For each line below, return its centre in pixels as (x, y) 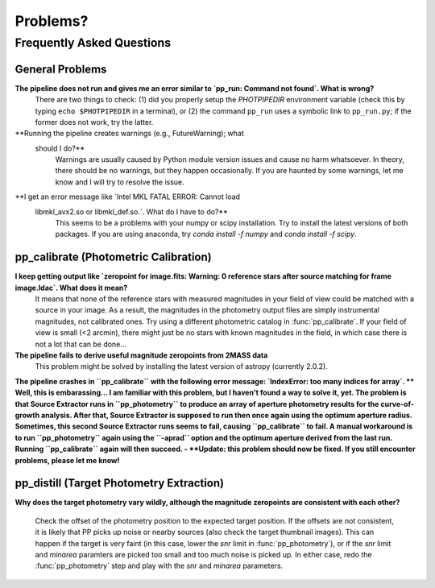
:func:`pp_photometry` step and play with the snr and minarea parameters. (159, 566)
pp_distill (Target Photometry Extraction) (120, 483)
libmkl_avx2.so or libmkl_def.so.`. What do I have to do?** (132, 211)
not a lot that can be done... (81, 344)
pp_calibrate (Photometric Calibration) (114, 257)
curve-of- (397, 404)
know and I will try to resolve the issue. (120, 182)
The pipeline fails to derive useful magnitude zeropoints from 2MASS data (141, 355)
